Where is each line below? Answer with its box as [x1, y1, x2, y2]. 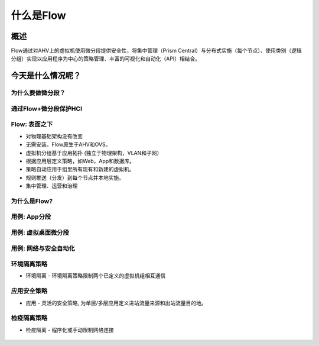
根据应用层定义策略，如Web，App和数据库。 [25, 157, 135, 164]
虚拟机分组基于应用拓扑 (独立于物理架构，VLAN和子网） [25, 149, 162, 156]
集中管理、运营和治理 [25, 182, 78, 189]
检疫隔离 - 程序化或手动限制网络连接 [25, 326, 115, 334]
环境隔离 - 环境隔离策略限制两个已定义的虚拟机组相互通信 [25, 272, 166, 279]
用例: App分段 [11, 213, 51, 221]
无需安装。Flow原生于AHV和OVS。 [25, 141, 111, 148]
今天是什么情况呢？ [11, 71, 81, 81]
